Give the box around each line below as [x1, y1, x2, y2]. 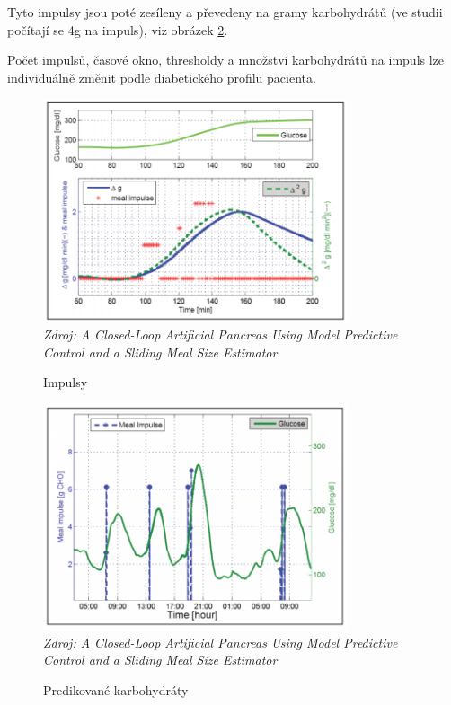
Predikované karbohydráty [43, 681, 189, 700]
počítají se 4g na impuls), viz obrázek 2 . [7, 20, 228, 39]
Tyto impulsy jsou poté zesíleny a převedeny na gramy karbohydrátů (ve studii [7, 3, 443, 21]
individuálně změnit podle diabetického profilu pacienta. [7, 67, 316, 86]
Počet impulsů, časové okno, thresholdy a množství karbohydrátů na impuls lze [7, 50, 445, 69]
